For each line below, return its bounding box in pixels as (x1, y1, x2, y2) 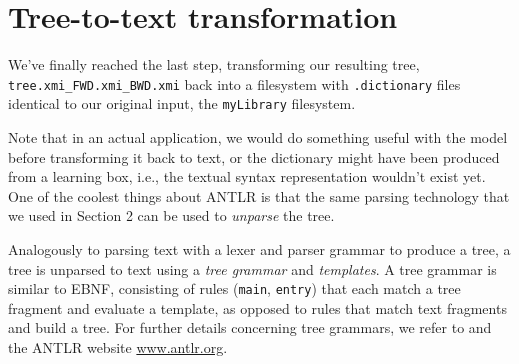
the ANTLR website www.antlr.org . (8, 337, 228, 358)
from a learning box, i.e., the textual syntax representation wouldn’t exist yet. (8, 166, 486, 187)
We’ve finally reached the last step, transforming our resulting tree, (8, 54, 420, 75)
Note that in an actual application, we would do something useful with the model (8, 127, 508, 148)
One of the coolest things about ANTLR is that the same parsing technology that (8, 185, 510, 206)
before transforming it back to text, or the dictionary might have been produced (8, 146, 500, 167)
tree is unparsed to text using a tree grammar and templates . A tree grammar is (8, 258, 497, 279)
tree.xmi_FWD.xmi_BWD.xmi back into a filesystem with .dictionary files (8, 73, 461, 94)
